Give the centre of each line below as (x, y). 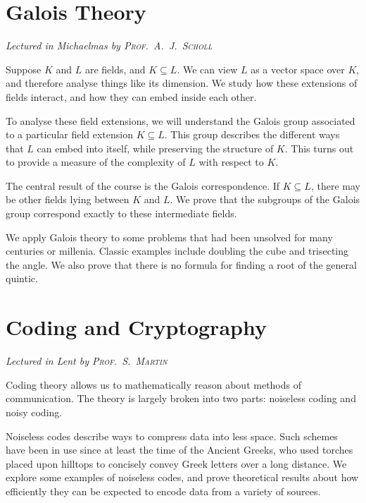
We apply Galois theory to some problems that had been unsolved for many (169, 237)
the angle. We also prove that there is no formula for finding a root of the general (181, 264)
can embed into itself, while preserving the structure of (155, 148)
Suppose (24, 69)
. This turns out (319, 148)
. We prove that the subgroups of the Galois (265, 199)
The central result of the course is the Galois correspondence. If (143, 185)
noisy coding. (34, 412)
